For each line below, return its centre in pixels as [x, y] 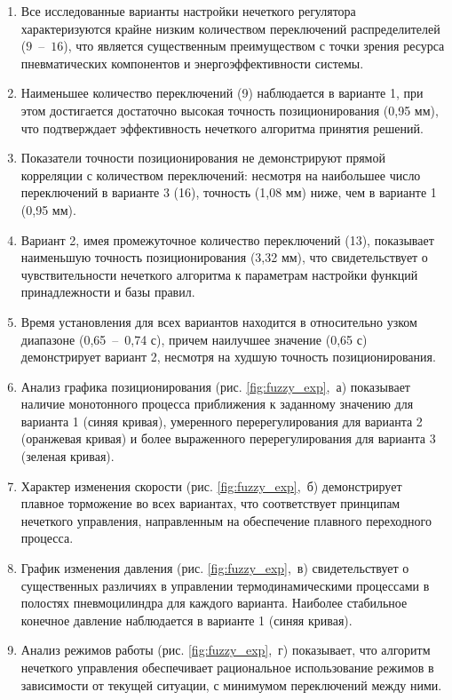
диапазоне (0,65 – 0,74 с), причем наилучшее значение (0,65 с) [194, 339]
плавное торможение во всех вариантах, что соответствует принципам [210, 503]
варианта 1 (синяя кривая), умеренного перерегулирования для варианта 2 [222, 421]
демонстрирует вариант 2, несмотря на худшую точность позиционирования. [228, 357]
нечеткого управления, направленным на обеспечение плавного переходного [226, 520]
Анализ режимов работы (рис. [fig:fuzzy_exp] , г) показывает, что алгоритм [226, 650]
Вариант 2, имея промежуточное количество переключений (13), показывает [227, 239]
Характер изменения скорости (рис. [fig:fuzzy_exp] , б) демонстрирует [211, 485]
